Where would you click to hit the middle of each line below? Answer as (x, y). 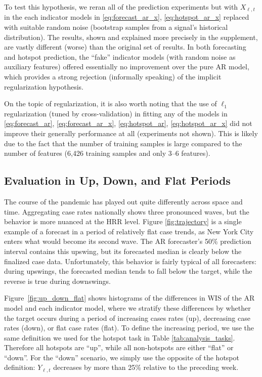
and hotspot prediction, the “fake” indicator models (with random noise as (120, 56)
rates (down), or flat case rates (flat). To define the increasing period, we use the (129, 328)
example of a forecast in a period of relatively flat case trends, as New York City (129, 231)
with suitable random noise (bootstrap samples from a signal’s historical (116, 27)
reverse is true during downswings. (57, 281)
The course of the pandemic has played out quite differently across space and (123, 201)
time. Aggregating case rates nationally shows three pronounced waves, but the (127, 211)
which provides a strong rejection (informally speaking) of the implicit (113, 77)
